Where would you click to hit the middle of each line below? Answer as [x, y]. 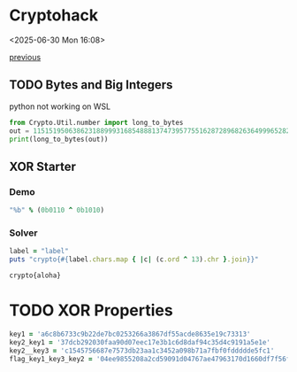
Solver [23, 233]
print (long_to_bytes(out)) [59, 139]
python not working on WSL [60, 106]
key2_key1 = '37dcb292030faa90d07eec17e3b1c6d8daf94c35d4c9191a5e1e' [140, 342]
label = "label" [39, 252]
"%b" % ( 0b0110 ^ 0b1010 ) [57, 210]
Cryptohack [54, 15]
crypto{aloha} [35, 275]
